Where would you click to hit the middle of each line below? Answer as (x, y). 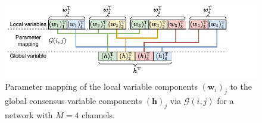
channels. (98, 114)
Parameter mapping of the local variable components (101, 86)
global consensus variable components (74, 101)
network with (29, 114)
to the (241, 86)
